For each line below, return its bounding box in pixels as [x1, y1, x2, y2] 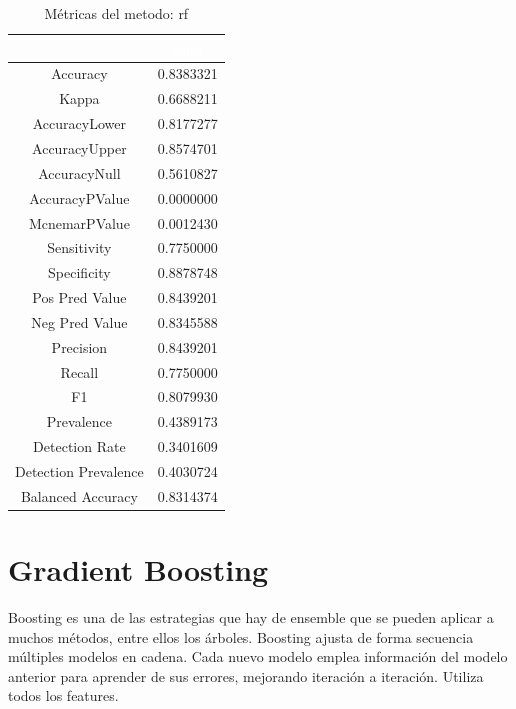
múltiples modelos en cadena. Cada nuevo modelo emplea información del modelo [8, 646, 508, 667]
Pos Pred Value [32, 287, 127, 308]
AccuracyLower [32, 113, 126, 134]
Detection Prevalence [15, 460, 144, 481]
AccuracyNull [38, 162, 121, 183]
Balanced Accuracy [20, 485, 138, 506]
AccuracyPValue [29, 187, 130, 208]
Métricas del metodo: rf [44, 3, 189, 23]
